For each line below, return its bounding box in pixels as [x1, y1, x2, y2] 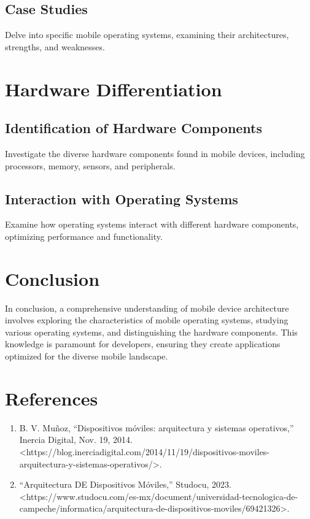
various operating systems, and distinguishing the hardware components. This [5, 325, 298, 338]
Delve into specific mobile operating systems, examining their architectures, [5, 28, 289, 41]
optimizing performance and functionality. [5, 229, 163, 242]
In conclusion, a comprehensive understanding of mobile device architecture [5, 301, 289, 314]
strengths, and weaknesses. [5, 40, 105, 53]
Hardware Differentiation [5, 76, 222, 101]
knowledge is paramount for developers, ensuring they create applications [5, 337, 281, 350]
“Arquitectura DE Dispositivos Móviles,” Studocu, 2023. [19, 478, 231, 491]
